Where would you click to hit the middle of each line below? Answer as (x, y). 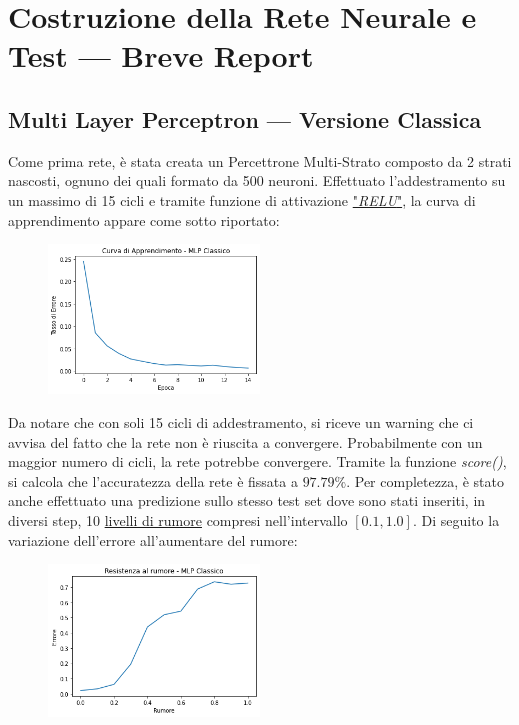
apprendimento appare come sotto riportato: (144, 219)
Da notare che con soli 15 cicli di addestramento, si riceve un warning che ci (241, 422)
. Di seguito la (456, 520)
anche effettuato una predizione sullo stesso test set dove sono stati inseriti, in (247, 500)
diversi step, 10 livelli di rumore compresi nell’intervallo (178, 520)
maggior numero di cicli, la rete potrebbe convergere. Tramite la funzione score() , (257, 461)
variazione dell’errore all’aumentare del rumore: (153, 539)
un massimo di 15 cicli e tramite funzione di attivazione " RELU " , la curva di (242, 199)
